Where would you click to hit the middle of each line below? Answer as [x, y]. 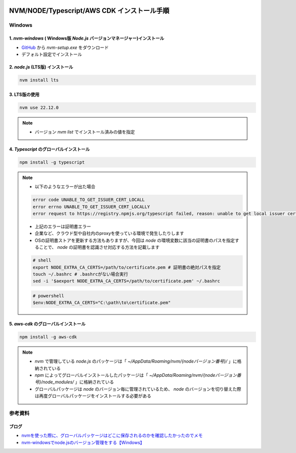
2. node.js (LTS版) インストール [41, 67]
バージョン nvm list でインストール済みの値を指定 [85, 132]
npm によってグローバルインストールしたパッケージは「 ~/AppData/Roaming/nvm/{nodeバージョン [136, 375]
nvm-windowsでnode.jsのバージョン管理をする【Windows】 [83, 442]
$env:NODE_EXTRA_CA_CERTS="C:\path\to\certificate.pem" [102, 303]
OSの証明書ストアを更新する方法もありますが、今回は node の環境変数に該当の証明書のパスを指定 [135, 240]
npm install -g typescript [52, 162]
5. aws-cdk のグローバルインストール [47, 323]
